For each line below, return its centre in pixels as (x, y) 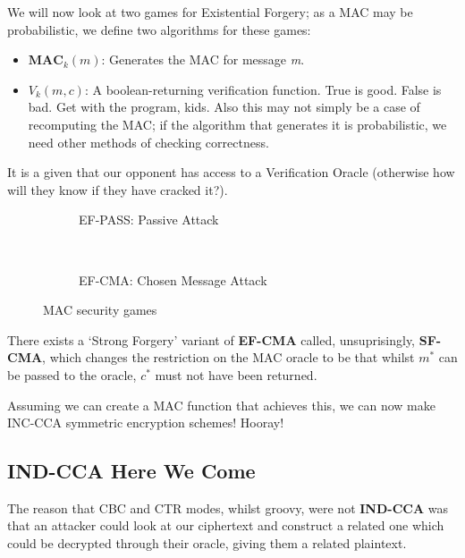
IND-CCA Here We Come (131, 471)
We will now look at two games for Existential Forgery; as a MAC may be (210, 12)
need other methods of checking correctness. (148, 142)
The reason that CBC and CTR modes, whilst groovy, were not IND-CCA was (228, 507)
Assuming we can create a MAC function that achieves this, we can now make (221, 405)
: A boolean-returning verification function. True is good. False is (263, 89)
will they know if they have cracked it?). (118, 189)
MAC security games (100, 310)
